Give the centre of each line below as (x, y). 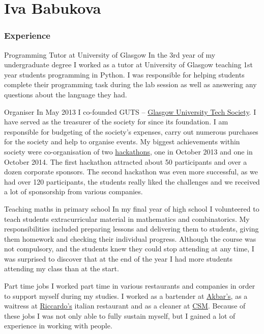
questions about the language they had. (66, 94)
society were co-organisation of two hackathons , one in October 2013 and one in (128, 151)
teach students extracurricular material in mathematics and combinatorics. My (127, 219)
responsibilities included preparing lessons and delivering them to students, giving (131, 229)
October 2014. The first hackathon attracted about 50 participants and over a (126, 161)
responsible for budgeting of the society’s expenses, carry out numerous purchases (131, 131)
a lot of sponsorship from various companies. (74, 191)
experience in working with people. (58, 326)
